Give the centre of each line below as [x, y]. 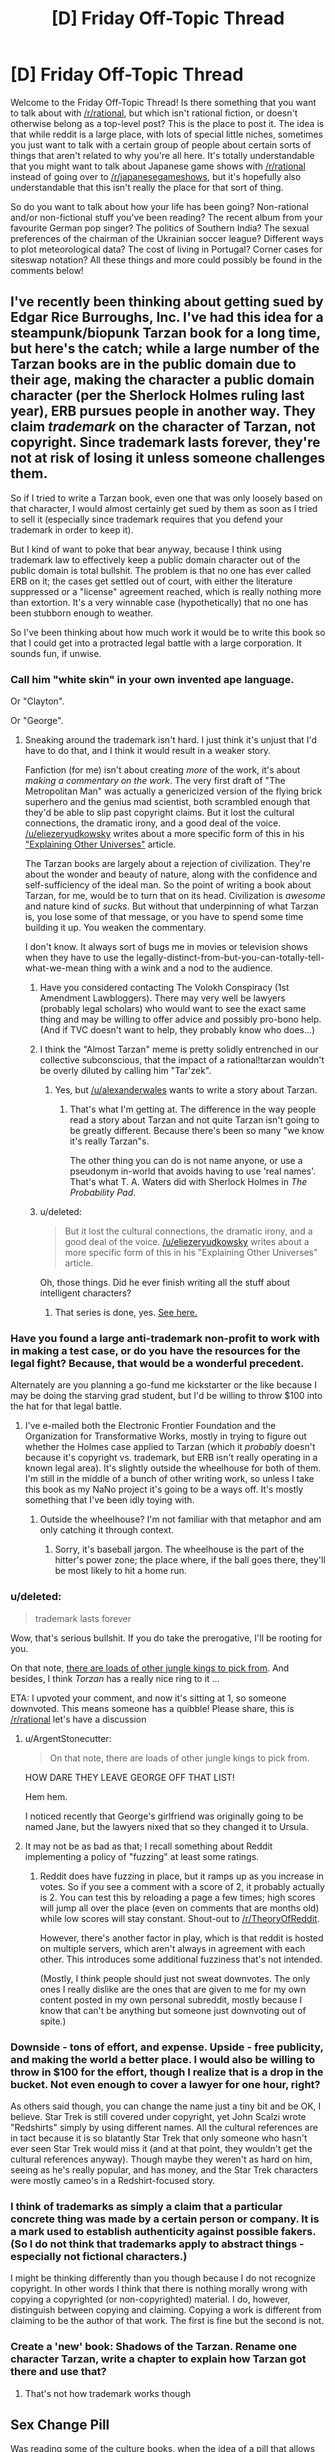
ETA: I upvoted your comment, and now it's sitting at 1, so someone [148, 1698]
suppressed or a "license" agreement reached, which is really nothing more [166, 591]
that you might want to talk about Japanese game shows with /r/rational [158, 166]
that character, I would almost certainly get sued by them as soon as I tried [164, 508]
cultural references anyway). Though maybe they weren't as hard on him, [161, 2159]
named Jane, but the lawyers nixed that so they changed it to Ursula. [166, 1826]
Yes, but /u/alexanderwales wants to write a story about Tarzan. [186, 1090]
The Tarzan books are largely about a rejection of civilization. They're [168, 864]
